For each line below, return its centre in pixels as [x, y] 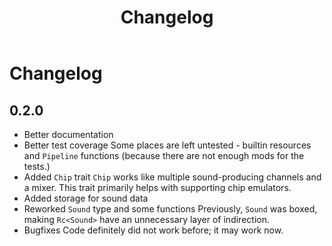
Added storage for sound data [86, 198]
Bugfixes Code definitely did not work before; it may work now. [153, 230]
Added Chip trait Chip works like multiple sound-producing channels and [172, 177]
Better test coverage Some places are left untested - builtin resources [167, 145]
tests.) [37, 166]
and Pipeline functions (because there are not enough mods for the [164, 155]
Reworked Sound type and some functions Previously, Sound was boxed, [170, 209]
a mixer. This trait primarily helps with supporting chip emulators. [157, 187]
